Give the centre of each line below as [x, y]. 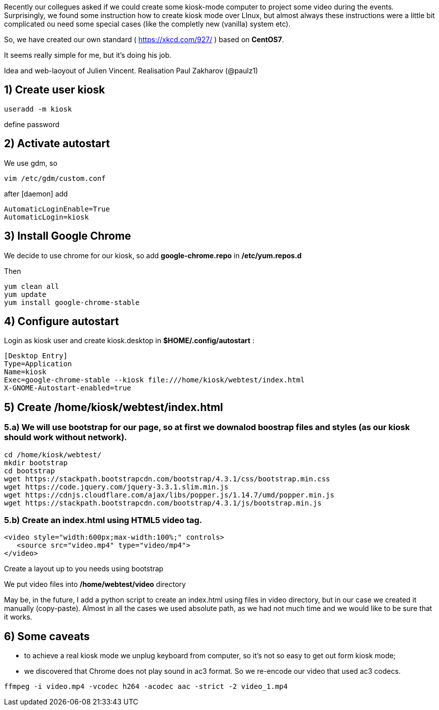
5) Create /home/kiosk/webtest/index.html [114, 407]
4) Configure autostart [62, 321]
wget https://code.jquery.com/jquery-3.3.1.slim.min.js [116, 487]
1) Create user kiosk [54, 90]
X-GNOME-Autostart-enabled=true [68, 388]
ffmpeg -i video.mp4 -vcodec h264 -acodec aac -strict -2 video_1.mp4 [146, 687]
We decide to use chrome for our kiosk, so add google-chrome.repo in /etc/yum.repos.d [153, 255]
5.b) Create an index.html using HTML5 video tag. [103, 520]
